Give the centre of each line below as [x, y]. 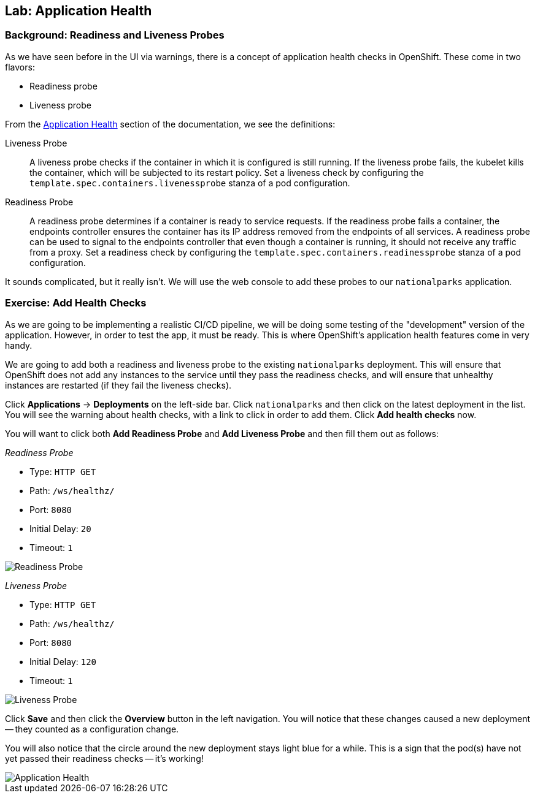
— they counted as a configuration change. [92, 729]
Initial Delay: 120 [63, 661]
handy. [19, 345]
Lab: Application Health [79, 11]
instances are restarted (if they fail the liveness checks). [118, 385]
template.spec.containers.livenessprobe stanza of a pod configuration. [190, 183]
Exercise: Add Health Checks [76, 303]
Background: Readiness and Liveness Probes [115, 35]
